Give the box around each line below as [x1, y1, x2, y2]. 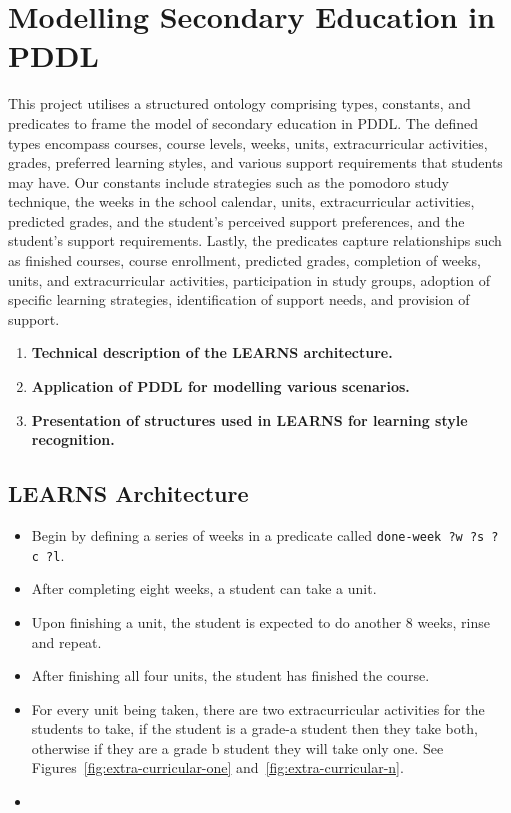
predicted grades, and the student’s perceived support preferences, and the [8, 210, 465, 231]
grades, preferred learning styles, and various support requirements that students [8, 152, 503, 173]
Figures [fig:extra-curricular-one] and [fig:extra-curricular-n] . [31, 757, 404, 778]
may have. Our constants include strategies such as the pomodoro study [8, 171, 449, 192]
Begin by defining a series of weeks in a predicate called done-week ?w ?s [31, 525, 485, 546]
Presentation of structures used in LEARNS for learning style [31, 409, 468, 430]
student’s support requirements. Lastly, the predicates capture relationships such [8, 230, 502, 251]
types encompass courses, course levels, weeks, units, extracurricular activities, [8, 132, 488, 153]
